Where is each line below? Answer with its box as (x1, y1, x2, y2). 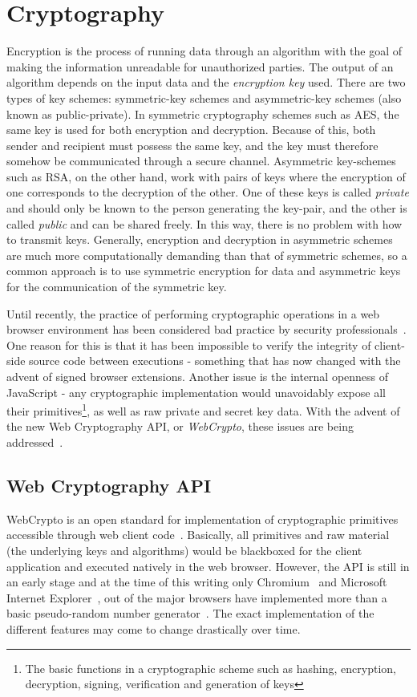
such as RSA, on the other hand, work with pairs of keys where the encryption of (6, 168, 406, 184)
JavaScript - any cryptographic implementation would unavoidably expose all (6, 383, 386, 400)
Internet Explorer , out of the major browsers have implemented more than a (6, 589, 387, 606)
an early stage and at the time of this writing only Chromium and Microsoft (6, 573, 387, 590)
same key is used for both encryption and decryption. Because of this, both (6, 121, 376, 138)
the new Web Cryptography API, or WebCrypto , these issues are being (6, 418, 354, 435)
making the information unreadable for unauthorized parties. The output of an (6, 58, 394, 75)
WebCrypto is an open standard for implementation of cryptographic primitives (6, 510, 399, 527)
